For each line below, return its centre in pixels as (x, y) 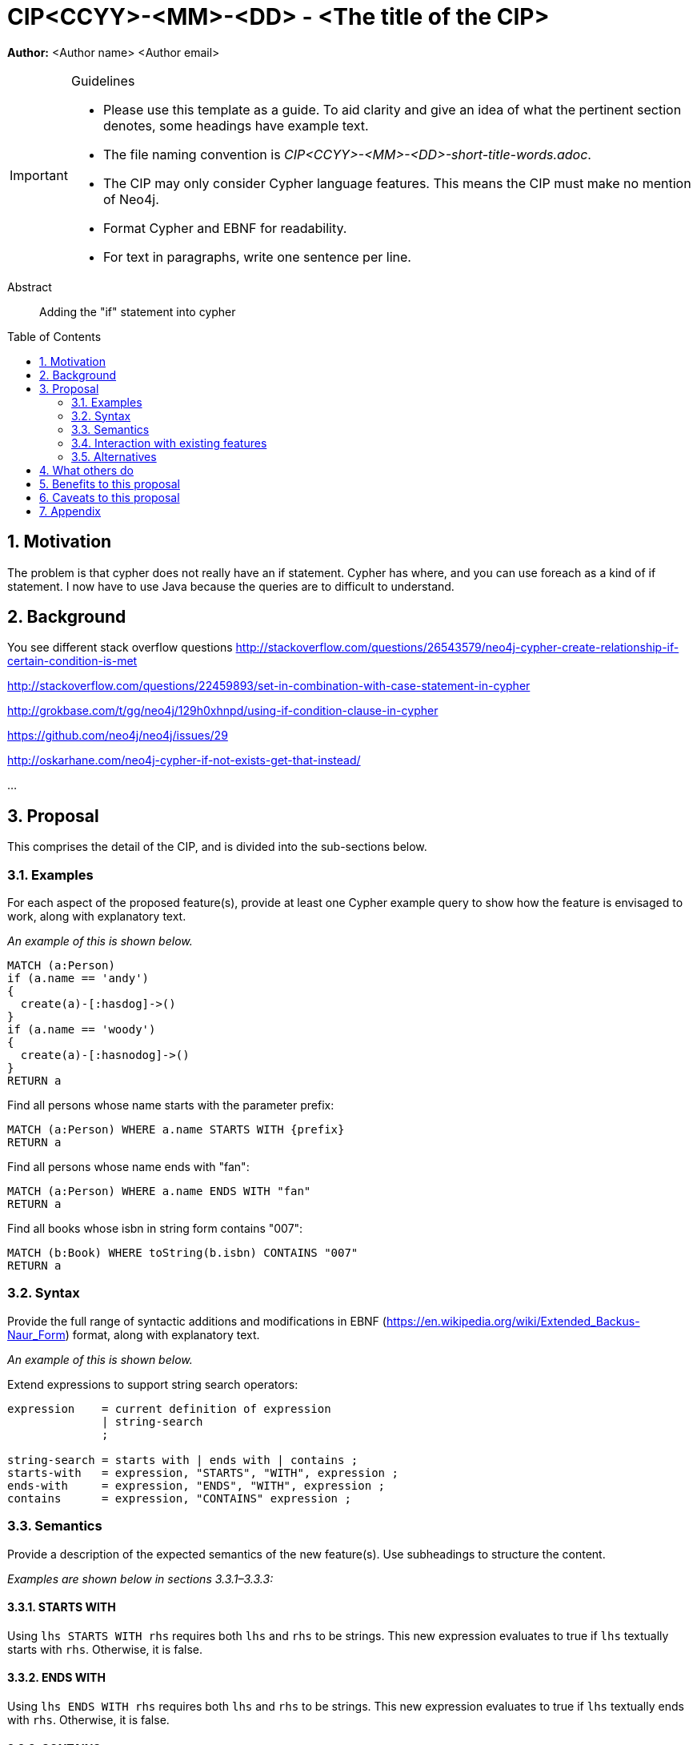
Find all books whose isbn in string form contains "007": (155, 1229)
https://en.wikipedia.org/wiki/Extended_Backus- (513, 1321)
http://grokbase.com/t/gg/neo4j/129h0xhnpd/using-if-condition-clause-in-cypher (223, 711)
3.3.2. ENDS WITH (56, 1678)
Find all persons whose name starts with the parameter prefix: (171, 1105)
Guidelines (103, 80)
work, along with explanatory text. (97, 917)
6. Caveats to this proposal (110, 497)
